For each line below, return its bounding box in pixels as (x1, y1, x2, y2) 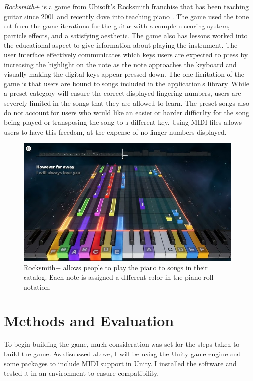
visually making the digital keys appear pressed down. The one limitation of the (4, 69, 245, 79)
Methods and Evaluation (4, 310, 174, 330)
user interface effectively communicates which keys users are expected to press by (4, 49, 248, 59)
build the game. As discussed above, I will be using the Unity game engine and (4, 348, 241, 358)
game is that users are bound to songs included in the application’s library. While (4, 78, 249, 88)
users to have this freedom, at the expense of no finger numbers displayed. (4, 126, 227, 136)
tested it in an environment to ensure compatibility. (4, 368, 159, 378)
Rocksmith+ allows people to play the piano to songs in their (24, 262, 208, 272)
